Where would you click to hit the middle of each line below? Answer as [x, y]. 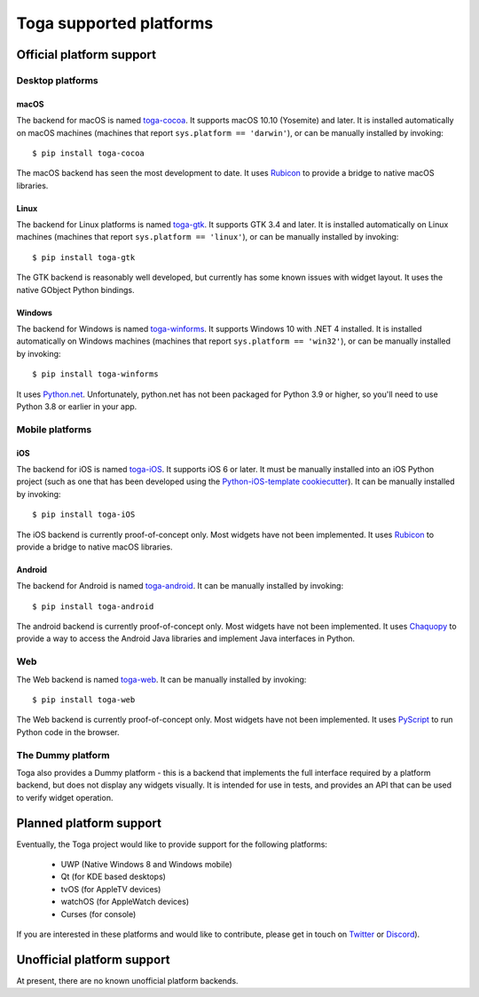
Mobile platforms [54, 429]
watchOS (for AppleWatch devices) [125, 902]
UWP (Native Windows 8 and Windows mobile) [146, 864]
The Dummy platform [63, 755]
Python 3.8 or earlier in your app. [77, 406]
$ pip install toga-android [93, 606]
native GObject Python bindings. [75, 289]
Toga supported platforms [115, 23]
